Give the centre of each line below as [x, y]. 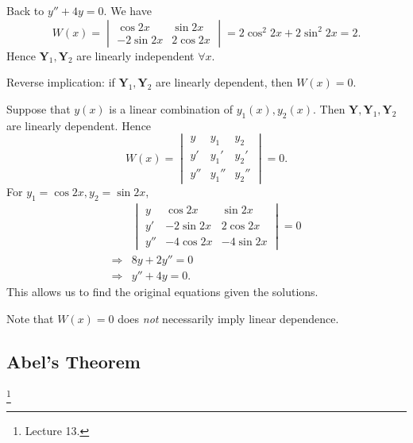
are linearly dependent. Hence [79, 125]
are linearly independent [135, 55]
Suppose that [39, 108]
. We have [127, 10]
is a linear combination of [171, 108]
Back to [25, 10]
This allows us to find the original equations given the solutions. [162, 291]
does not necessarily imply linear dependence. [228, 318]
